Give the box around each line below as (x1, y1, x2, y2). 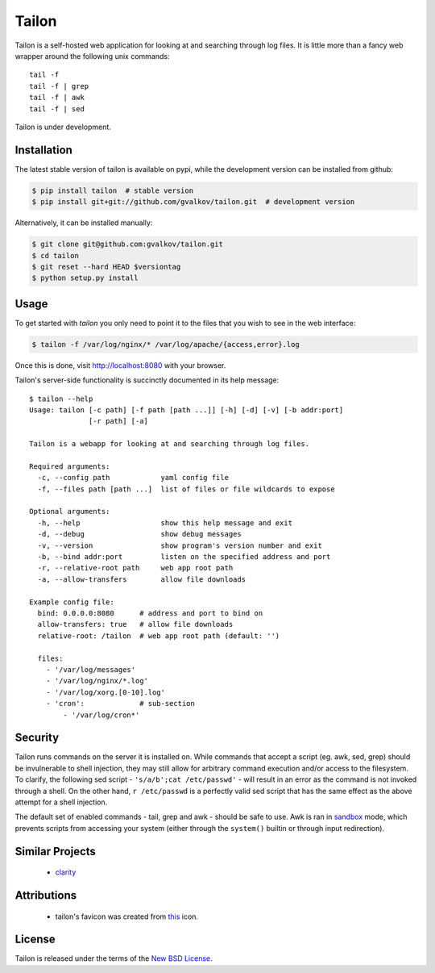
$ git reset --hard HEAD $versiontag (31, 262, 181, 271)
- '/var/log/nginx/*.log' (45, 676, 149, 686)
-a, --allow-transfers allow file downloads (37, 574, 246, 584)
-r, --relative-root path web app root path (37, 563, 234, 573)
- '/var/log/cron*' (63, 710, 140, 720)
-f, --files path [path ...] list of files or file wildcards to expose (37, 484, 335, 494)
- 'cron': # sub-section (45, 699, 195, 708)
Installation (14, 143, 72, 157)
